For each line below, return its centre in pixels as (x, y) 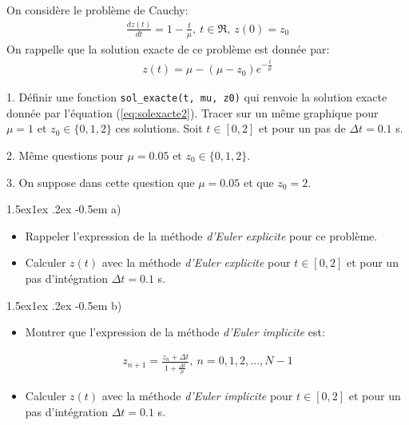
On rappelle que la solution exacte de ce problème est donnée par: (168, 48)
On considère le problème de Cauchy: (97, 10)
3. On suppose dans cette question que (101, 182)
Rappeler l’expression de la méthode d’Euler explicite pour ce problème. (201, 235)
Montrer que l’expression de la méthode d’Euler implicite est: (175, 332)
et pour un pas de (302, 128)
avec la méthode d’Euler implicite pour (197, 396)
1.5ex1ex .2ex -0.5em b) (64, 305)
